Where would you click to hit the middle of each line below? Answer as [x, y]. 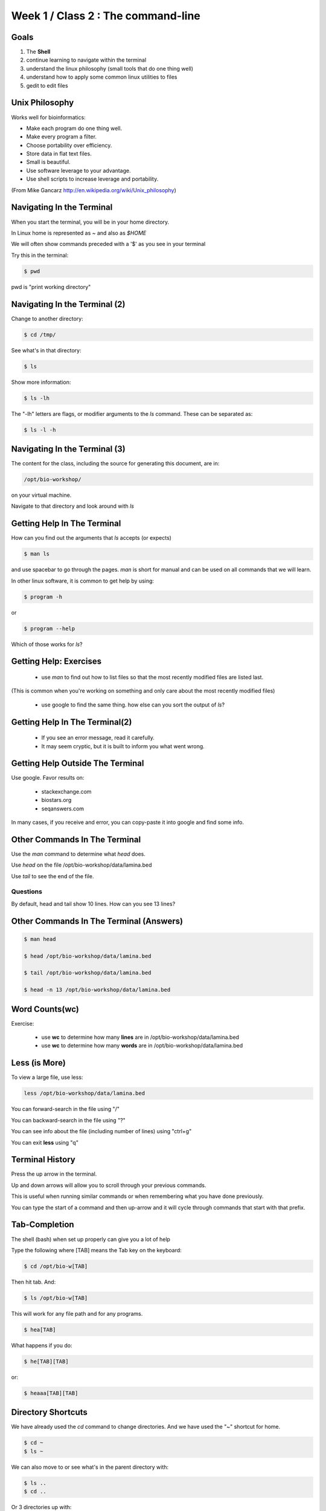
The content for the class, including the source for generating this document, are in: [115, 463]
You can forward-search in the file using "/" [66, 1109]
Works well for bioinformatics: [48, 117]
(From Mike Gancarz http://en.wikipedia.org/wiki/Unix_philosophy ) [94, 190]
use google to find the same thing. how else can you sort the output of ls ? [133, 705]
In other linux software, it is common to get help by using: [82, 581]
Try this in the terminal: [40, 255]
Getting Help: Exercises [56, 662]
